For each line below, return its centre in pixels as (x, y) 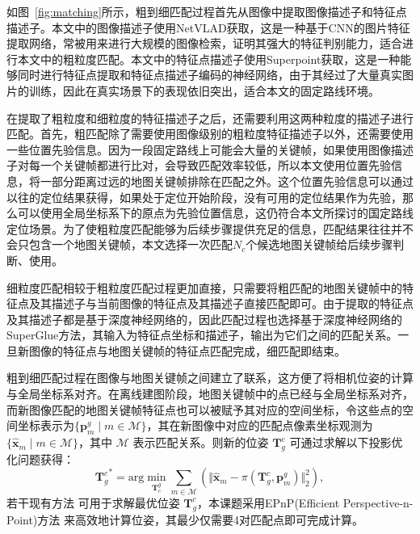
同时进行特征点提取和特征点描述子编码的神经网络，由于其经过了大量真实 (210, 75)
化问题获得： (40, 458)
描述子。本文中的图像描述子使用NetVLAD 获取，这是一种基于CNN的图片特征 (208, 27)
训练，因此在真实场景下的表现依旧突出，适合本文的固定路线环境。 (204, 90)
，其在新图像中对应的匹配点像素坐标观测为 (260, 425)
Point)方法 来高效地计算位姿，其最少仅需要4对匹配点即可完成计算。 (185, 519)
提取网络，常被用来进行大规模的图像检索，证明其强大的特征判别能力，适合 (204, 43)
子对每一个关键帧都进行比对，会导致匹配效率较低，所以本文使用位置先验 (199, 165)
